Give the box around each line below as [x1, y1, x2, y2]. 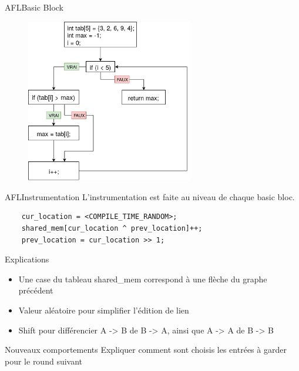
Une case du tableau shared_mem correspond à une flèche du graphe [18, 272, 267, 285]
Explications [5, 253, 49, 265]
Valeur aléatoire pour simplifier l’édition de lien [18, 304, 189, 316]
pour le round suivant [5, 355, 83, 367]
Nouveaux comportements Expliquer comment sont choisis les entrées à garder [5, 343, 287, 356]
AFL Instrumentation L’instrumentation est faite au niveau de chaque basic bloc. [5, 190, 295, 203]
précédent [18, 284, 53, 296]
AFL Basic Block [5, 1, 64, 13]
